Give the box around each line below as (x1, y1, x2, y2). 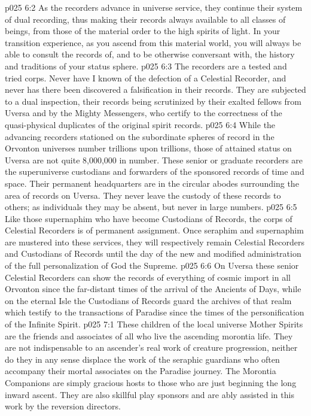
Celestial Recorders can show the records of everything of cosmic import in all (5, 271, 291, 283)
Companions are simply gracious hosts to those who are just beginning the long (5, 376, 297, 388)
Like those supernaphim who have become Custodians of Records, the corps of (5, 212, 292, 224)
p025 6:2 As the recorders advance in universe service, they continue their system (5, 1, 303, 13)
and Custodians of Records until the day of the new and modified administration (5, 247, 301, 260)
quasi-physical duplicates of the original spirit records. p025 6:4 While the (5, 118, 276, 130)
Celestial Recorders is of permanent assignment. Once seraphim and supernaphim (5, 224, 304, 236)
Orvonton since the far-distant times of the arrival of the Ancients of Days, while (5, 283, 301, 295)
